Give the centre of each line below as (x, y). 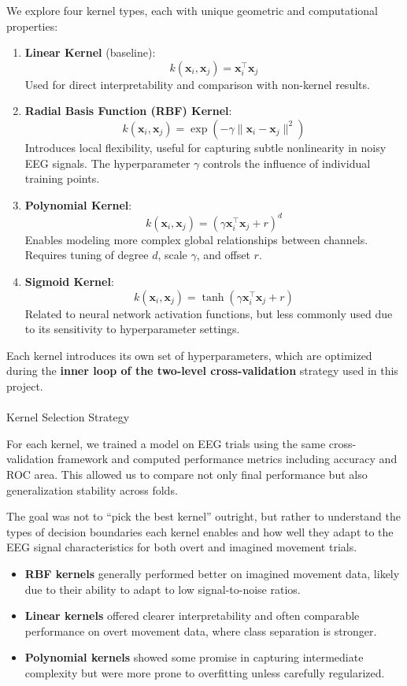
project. (25, 386)
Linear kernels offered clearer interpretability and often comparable (192, 616)
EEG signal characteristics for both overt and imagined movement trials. (182, 547)
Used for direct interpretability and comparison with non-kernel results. (197, 84)
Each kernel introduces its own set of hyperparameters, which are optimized (189, 355)
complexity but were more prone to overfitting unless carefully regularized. (205, 672)
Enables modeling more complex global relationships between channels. (196, 239)
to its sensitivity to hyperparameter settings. (132, 329)
